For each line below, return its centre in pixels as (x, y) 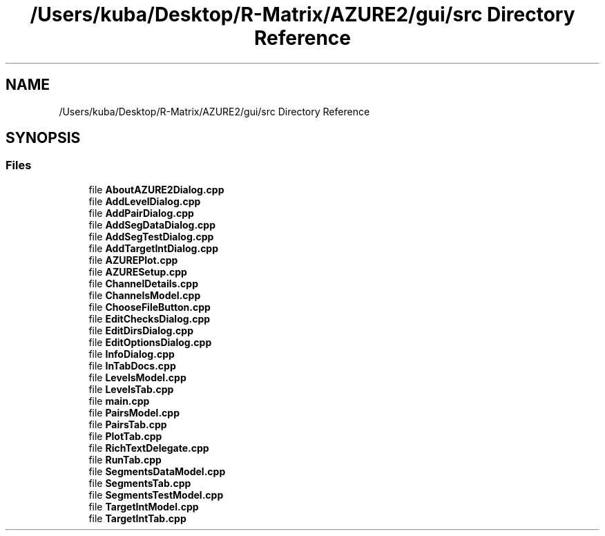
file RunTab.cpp (125, 459)
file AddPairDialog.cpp (141, 213)
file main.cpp (119, 401)
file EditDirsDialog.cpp (141, 330)
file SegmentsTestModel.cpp (156, 495)
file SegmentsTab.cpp (140, 483)
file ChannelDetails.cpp (143, 283)
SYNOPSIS (43, 138)
